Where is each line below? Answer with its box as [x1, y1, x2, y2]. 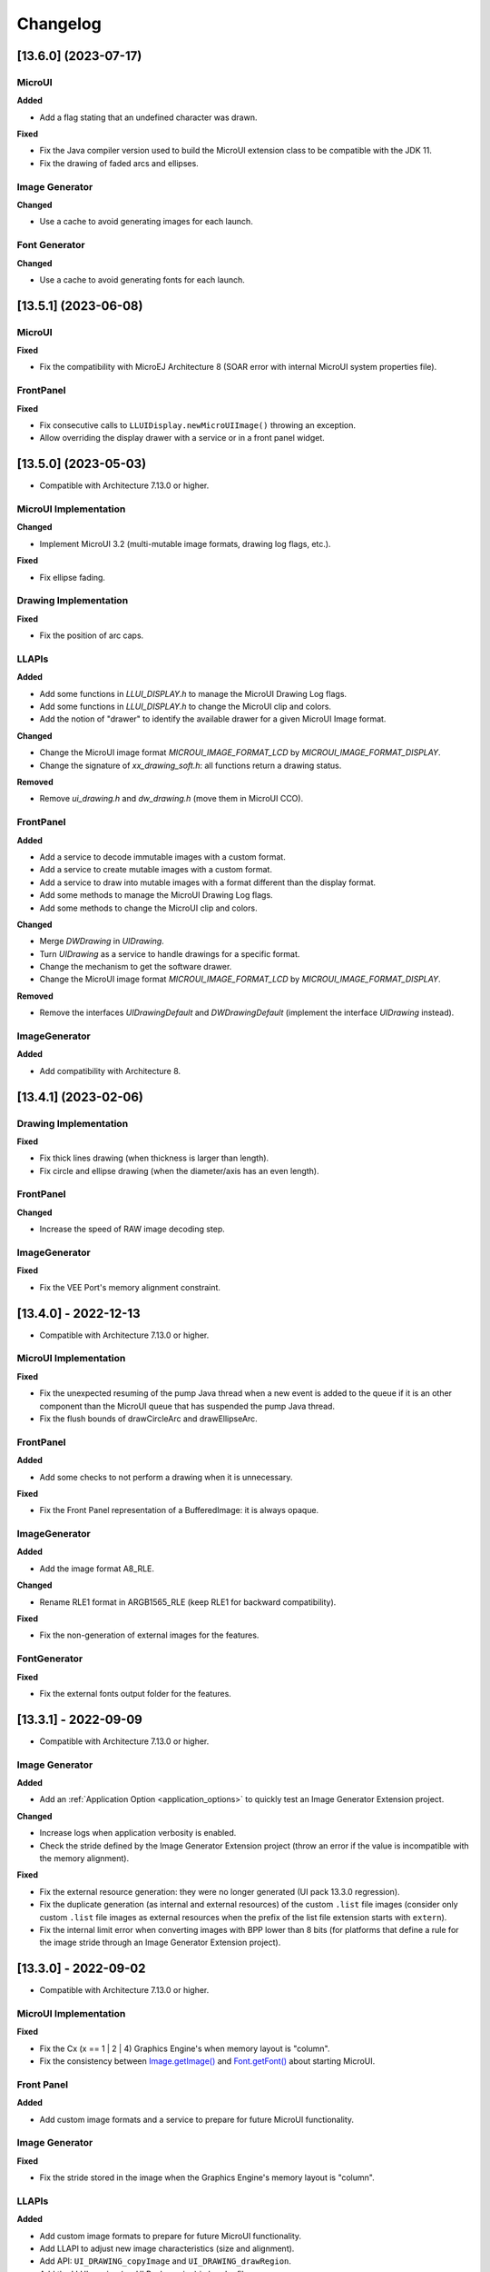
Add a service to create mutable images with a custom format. [39, 864, 272, 875]
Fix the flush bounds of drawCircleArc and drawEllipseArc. [39, 1413, 258, 1424]
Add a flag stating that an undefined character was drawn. [39, 112, 258, 123]
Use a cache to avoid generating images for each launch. [39, 216, 253, 227]
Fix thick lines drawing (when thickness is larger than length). [39, 1152, 269, 1163]
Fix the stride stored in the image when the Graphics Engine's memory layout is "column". [39, 2172, 376, 2183]
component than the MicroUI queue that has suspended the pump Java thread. [39, 1400, 336, 1411]
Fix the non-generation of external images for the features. [39, 1629, 260, 1640]
